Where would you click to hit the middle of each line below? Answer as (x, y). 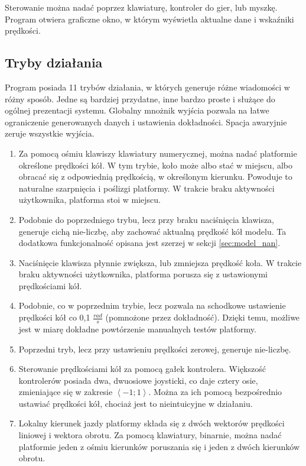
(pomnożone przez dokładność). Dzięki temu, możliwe (203, 317)
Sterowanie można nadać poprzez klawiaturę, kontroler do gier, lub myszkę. (141, 7)
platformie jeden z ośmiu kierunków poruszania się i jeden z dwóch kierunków (159, 446)
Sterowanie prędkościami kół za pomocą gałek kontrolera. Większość (142, 369)
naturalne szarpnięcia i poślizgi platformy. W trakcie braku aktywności (147, 188)
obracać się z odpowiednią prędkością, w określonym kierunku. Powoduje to (155, 177)
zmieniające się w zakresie (66, 392)
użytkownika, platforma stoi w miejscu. (89, 200)
